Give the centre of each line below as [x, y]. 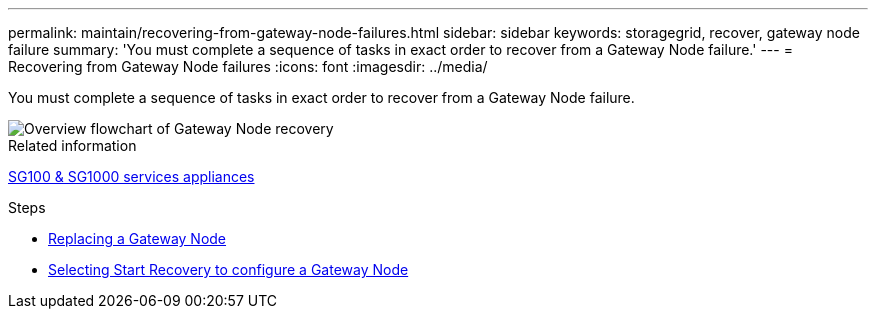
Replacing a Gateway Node [137, 238]
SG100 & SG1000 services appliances [131, 176]
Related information [72, 145]
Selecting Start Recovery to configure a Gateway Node [228, 269]
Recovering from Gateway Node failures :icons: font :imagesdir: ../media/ [248, 66]
